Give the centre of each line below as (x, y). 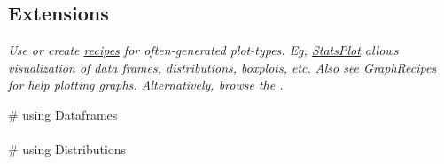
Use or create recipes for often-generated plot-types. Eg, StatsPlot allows (203, 50)
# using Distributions (67, 149)
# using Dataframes (63, 114)
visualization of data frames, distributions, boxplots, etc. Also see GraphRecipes (222, 67)
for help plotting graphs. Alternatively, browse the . (146, 85)
